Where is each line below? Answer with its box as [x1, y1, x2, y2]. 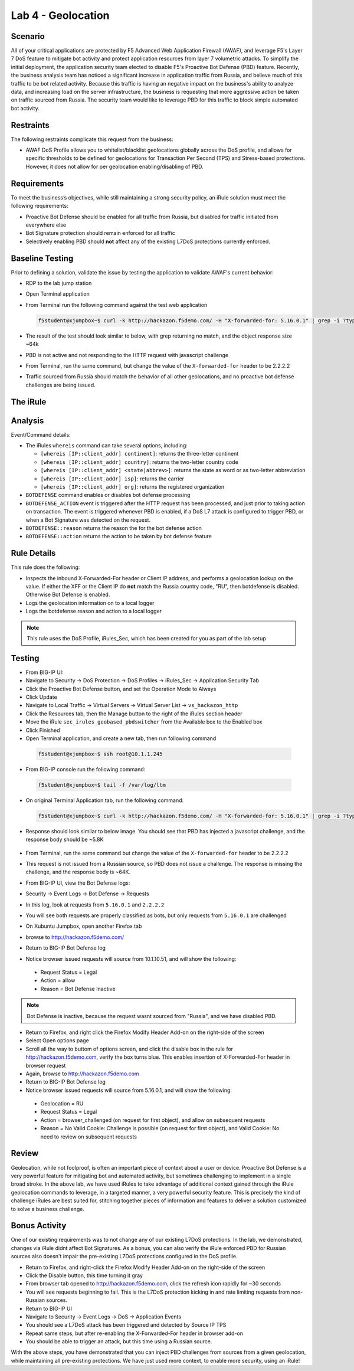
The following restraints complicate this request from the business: [11, 136, 173, 143]
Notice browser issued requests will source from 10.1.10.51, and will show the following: [25, 955, 237, 962]
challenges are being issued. [25, 381, 96, 388]
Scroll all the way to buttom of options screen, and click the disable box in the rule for [25, 1045, 233, 1052]
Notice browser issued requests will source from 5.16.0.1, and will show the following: [25, 1087, 232, 1094]
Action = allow [40, 977, 76, 984]
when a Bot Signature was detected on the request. [25, 516, 150, 523]
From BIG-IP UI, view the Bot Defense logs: [25, 879, 130, 886]
